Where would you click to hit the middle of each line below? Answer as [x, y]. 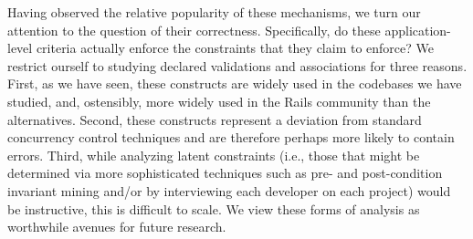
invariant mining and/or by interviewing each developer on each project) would [229, 190]
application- [418, 30]
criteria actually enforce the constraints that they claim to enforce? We [235, 48]
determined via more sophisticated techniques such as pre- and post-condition [225, 173]
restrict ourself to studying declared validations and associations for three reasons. [237, 65]
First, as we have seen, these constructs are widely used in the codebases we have [235, 83]
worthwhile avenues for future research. [117, 227]
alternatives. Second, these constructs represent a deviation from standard [215, 119]
